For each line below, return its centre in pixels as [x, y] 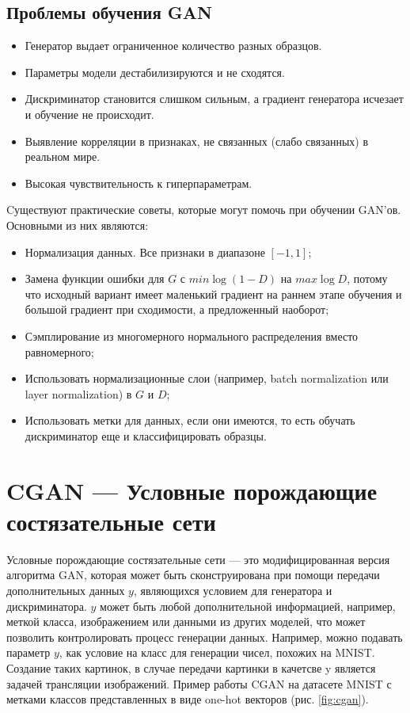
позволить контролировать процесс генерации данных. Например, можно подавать [205, 637]
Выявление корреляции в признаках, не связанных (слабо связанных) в [197, 141]
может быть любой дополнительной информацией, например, [248, 606]
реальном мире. [63, 156]
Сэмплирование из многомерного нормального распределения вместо [192, 336]
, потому [367, 278]
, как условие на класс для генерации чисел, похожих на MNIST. [217, 652]
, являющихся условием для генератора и [233, 590]
